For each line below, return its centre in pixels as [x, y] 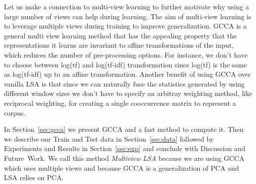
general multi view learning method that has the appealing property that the [120, 35]
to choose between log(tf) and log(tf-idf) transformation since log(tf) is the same [126, 64]
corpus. [15, 112]
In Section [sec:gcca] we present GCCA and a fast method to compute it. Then [124, 129]
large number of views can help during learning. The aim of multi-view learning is [128, 16]
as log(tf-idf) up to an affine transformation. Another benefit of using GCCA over [128, 74]
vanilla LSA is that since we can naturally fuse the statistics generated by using [125, 83]
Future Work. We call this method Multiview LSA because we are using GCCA [124, 158]
